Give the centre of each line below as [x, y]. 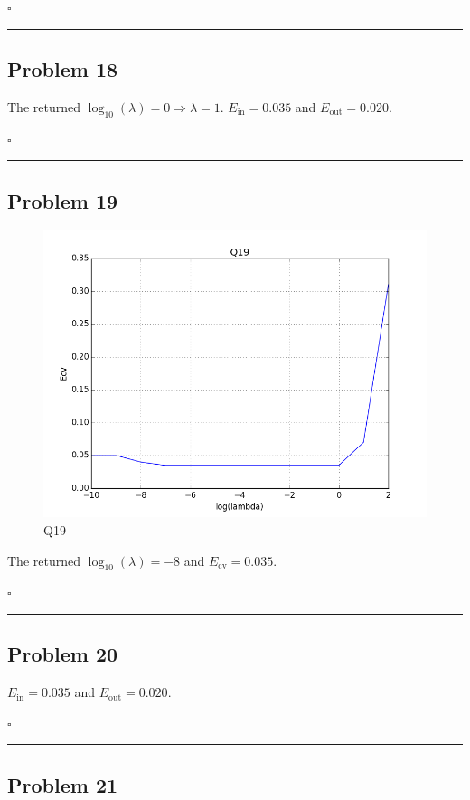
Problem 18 [63, 68]
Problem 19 [63, 200]
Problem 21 [63, 784]
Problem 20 [63, 654]
